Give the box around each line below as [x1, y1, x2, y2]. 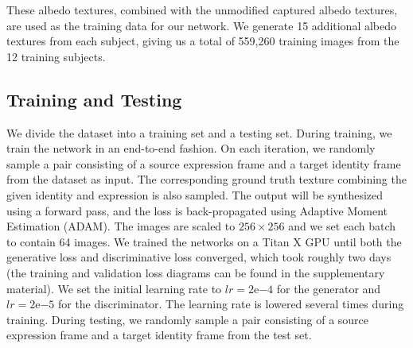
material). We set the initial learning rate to [6, 280, 222, 296]
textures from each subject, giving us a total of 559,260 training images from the [6, 33, 399, 49]
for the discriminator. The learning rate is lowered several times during [57, 296, 404, 312]
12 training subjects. [6, 48, 106, 64]
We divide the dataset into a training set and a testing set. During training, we [6, 124, 392, 141]
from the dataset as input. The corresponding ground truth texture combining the [6, 171, 407, 188]
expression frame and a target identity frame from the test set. [6, 327, 312, 343]
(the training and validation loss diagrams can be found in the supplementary [6, 264, 385, 280]
